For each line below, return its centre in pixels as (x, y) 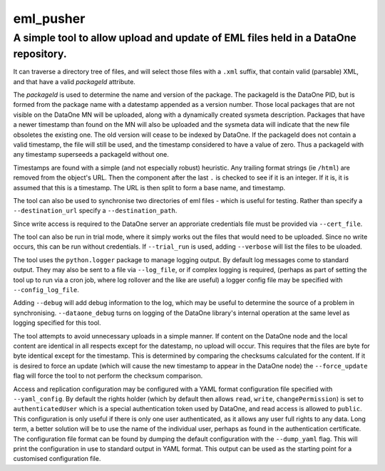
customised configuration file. (57, 459)
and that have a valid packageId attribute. (74, 81)
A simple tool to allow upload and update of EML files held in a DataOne (185, 38)
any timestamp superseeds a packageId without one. (91, 155)
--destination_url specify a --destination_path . (95, 211)
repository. (40, 54)
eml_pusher (49, 19)
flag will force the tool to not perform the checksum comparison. (108, 376)
